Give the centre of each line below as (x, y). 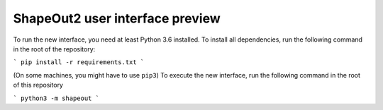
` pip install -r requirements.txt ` (79, 62)
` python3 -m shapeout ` (56, 98)
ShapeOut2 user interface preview (117, 18)
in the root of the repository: (54, 49)
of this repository (38, 85)
